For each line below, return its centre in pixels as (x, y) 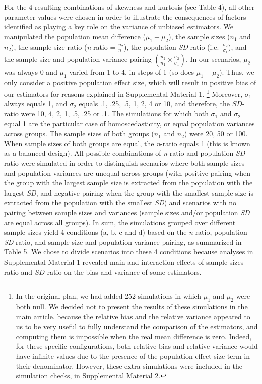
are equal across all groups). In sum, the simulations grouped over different (120, 222)
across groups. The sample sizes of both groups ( (79, 133)
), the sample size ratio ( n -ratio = (63, 47)
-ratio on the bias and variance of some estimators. (123, 271)
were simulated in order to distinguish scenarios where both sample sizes (133, 163)
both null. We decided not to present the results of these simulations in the (132, 306)
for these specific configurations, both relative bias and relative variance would (137, 346)
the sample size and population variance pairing (78, 59)
